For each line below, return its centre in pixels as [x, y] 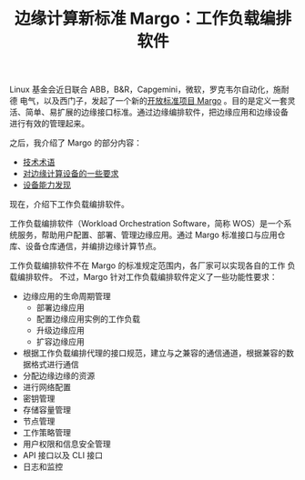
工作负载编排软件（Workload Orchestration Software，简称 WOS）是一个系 [151, 224]
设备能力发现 [46, 185]
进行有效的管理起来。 [49, 124]
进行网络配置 [46, 387]
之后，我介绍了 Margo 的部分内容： [76, 143]
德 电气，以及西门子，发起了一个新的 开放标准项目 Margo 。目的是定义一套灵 [152, 101]
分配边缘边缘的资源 [59, 376]
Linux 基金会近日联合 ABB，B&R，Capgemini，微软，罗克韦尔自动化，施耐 [149, 90]
